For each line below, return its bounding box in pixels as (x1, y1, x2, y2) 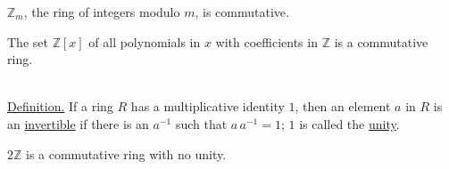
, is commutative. (195, 3, 289, 20)
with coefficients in (215, 32, 318, 51)
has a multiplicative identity (130, 97, 285, 116)
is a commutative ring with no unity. (26, 144, 227, 163)
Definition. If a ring (7, 97, 113, 116)
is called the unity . (299, 114, 400, 133)
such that (175, 114, 228, 133)
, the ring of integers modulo (23, 3, 180, 20)
